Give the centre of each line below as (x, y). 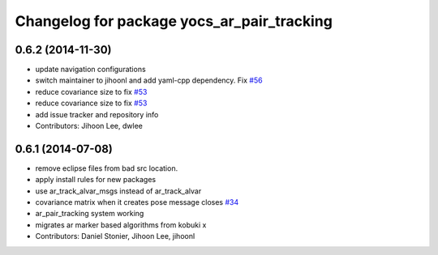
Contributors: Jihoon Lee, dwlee (89, 126)
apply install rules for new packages (96, 180)
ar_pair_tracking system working (90, 214)
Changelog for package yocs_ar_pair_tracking (174, 21)
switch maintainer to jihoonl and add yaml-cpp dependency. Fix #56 (149, 80)
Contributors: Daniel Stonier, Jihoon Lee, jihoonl (115, 236)
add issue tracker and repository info (97, 114)
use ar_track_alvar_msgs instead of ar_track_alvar (118, 191)
